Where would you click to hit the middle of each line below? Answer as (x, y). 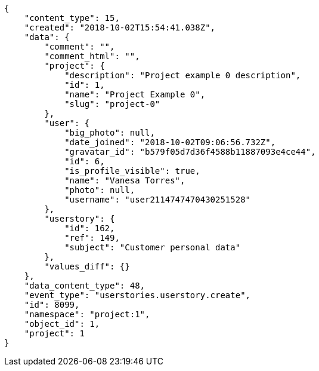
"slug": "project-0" (112, 104)
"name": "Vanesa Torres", (125, 180)
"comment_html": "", (92, 56)
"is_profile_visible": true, (132, 171)
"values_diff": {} (87, 266)
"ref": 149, (92, 238)
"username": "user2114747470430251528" (158, 200)
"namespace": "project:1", (87, 314)
